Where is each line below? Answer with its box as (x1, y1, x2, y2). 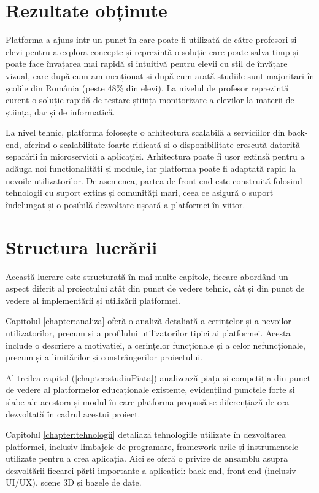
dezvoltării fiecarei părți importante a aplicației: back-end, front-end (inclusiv (6, 464, 296, 476)
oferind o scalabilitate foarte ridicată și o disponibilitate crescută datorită (24, 138, 301, 150)
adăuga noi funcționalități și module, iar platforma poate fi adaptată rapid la (6, 162, 296, 175)
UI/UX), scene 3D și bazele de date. (6, 476, 142, 489)
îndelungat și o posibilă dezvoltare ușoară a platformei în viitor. (6, 198, 245, 211)
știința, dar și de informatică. (6, 105, 115, 118)
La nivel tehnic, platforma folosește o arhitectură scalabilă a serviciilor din (6, 126, 285, 139)
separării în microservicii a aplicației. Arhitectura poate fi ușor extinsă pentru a (6, 150, 305, 163)
